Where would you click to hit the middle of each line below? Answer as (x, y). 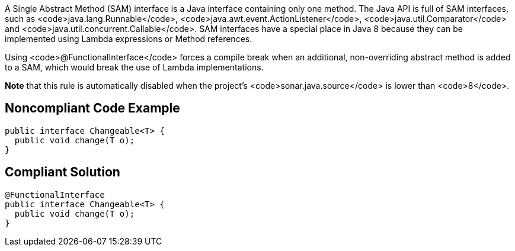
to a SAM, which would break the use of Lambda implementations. (134, 67)
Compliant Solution (63, 172)
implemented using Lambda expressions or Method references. (129, 39)
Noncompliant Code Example (92, 108)
